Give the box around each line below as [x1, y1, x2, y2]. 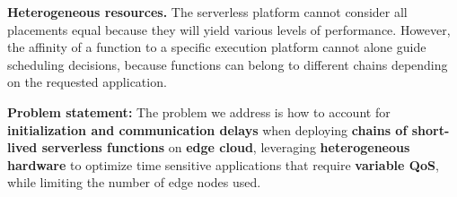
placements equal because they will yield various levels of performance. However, [7, 20, 451, 39]
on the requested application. [7, 73, 167, 91]
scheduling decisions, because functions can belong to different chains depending [7, 55, 448, 73]
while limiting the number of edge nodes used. [7, 173, 261, 192]
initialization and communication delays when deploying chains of [7, 120, 408, 139]
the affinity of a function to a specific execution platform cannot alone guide [7, 38, 426, 56]
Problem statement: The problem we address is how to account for [7, 102, 391, 121]
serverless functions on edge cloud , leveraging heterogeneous [41, 138, 410, 157]
